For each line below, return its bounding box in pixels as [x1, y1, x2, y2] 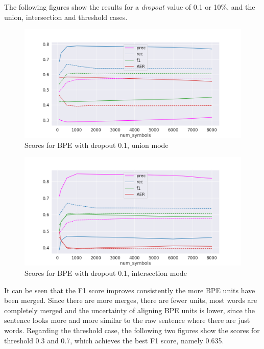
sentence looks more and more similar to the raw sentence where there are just [4, 315, 250, 325]
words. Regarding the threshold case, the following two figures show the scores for [4, 324, 260, 335]
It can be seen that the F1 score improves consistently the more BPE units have [4, 285, 255, 295]
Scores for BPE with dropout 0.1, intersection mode [25, 267, 187, 278]
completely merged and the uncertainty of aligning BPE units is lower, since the [4, 304, 255, 315]
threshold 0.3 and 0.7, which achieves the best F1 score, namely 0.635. [4, 335, 224, 345]
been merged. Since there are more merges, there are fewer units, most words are [4, 295, 257, 306]
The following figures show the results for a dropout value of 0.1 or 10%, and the [4, 2, 255, 12]
